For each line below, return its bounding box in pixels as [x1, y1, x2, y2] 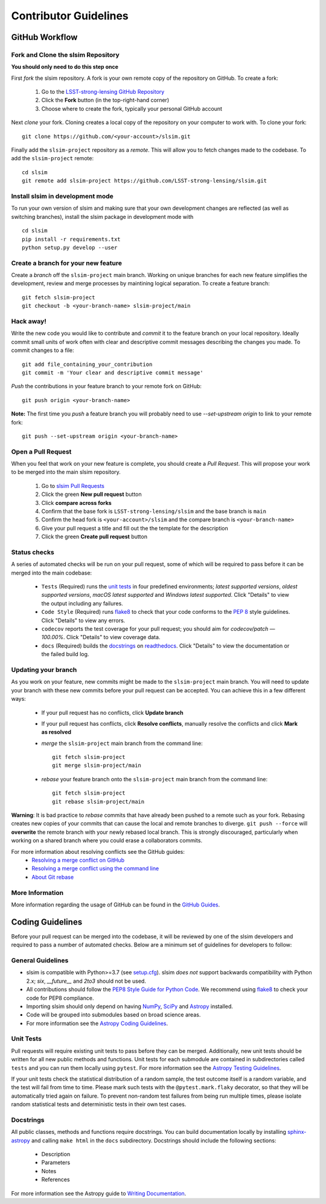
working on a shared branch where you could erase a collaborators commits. [11, 837, 202, 844]
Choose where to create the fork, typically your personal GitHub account [41, 105, 223, 112]
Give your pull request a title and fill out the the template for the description [41, 524, 229, 532]
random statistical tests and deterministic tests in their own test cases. [11, 1101, 187, 1108]
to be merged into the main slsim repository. [11, 469, 121, 476]
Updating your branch [11, 665, 77, 674]
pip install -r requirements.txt [22, 236, 121, 242]
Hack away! [11, 317, 46, 325]
